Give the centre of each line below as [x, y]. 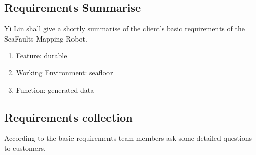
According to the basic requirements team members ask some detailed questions [128, 138]
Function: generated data [55, 89]
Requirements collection [68, 117]
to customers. [25, 148]
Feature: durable [42, 55]
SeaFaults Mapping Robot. [46, 38]
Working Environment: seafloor [64, 72]
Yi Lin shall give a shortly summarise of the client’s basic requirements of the [124, 29]
